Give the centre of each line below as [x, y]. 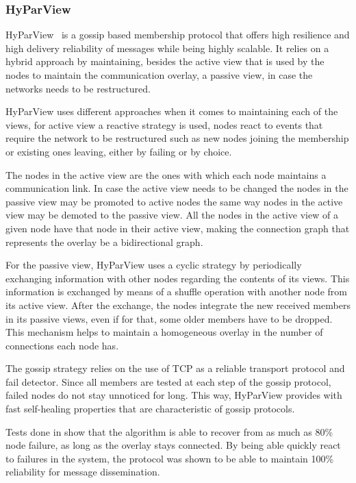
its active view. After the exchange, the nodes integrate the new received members [178, 305]
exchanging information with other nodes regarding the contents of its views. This [178, 278]
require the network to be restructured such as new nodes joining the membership [177, 138]
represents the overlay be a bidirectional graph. [104, 241]
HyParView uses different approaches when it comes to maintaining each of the [172, 111]
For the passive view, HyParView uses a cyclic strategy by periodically [154, 265]
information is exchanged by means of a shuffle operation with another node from [176, 292]
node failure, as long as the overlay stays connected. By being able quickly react [173, 445]
